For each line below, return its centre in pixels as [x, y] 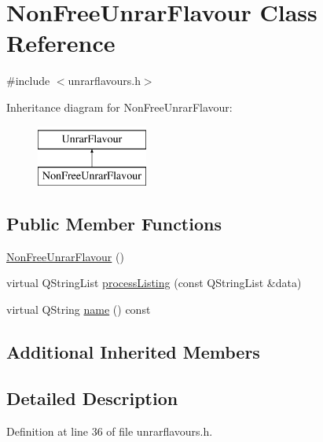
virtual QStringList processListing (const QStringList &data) [154, 283]
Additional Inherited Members [133, 352]
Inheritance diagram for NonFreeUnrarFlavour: [119, 107]
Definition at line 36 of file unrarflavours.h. [110, 431]
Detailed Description [92, 398]
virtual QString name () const [79, 309]
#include [28, 81]
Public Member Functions [114, 224]
